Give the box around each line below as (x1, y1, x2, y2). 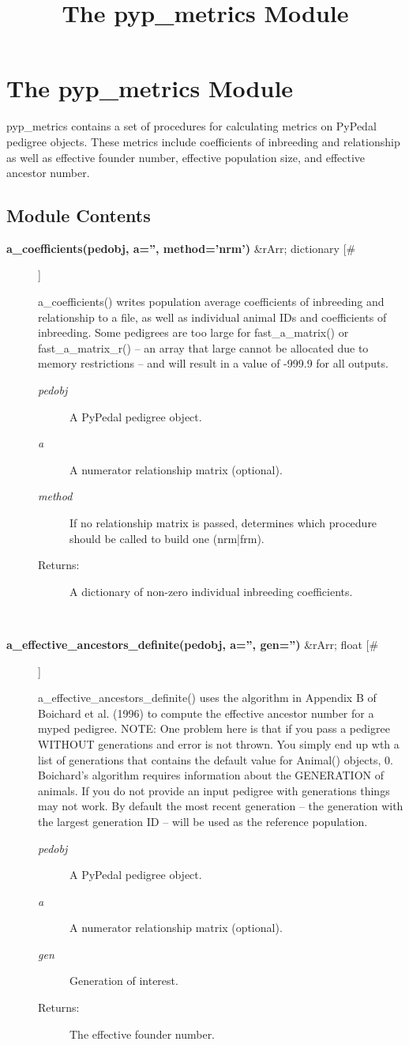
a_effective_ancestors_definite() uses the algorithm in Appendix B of (38, 689, 377, 706)
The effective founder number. (69, 1025, 216, 1042)
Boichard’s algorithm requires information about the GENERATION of (38, 767, 385, 783)
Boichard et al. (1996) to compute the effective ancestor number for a (38, 704, 374, 721)
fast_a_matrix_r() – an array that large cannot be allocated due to (38, 339, 369, 356)
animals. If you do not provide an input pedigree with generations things (38, 782, 390, 798)
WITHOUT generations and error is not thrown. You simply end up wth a (38, 735, 400, 752)
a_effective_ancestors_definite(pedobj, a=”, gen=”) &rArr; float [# (6, 636, 379, 652)
